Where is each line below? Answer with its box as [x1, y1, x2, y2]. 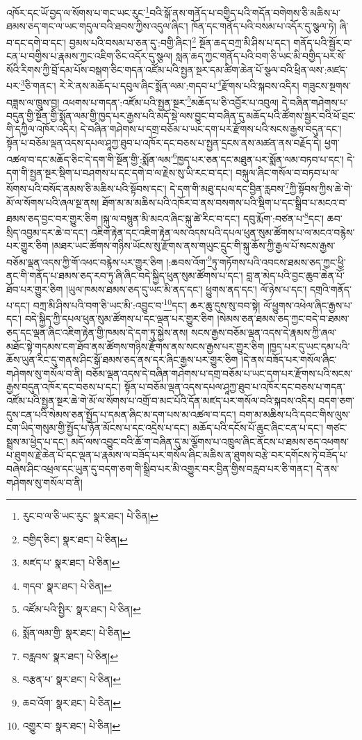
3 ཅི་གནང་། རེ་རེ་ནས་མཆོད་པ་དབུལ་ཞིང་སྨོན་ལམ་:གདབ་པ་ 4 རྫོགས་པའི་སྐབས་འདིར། [20, 76, 299, 92]
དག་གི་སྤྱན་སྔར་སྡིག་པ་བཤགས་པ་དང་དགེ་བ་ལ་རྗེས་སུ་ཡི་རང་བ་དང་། [6, 165, 233, 179]
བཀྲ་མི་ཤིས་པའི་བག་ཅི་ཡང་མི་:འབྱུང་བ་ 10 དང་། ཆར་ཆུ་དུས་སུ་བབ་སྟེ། [33, 296, 261, 312]
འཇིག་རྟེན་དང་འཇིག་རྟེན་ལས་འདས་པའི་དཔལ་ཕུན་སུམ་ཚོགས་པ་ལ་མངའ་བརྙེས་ [91, 224, 355, 239]
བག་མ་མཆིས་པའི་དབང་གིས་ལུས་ [239, 406, 350, 421]
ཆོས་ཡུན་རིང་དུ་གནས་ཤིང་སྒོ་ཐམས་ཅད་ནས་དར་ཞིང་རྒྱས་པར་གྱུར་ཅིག [6, 352, 238, 367]
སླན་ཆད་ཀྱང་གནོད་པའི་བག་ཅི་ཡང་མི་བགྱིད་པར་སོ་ [175, 49, 346, 63]
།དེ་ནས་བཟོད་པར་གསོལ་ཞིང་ [241, 352, 337, 367]
